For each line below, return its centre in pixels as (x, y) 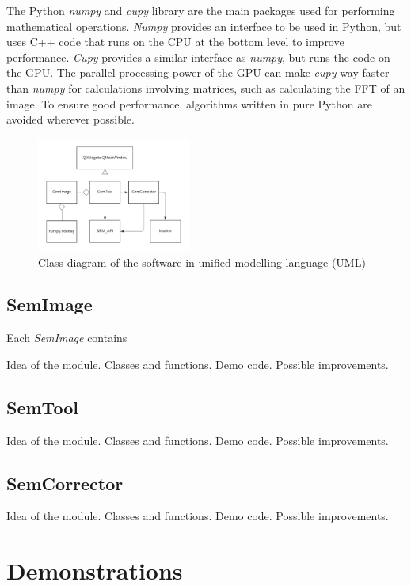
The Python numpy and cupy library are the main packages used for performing (201, 10)
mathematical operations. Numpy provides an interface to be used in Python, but (204, 26)
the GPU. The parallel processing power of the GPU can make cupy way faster (198, 72)
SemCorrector (65, 483)
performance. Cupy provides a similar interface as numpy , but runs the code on (198, 57)
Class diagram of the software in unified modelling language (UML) (202, 262)
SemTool (42, 407)
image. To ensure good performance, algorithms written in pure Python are (189, 103)
